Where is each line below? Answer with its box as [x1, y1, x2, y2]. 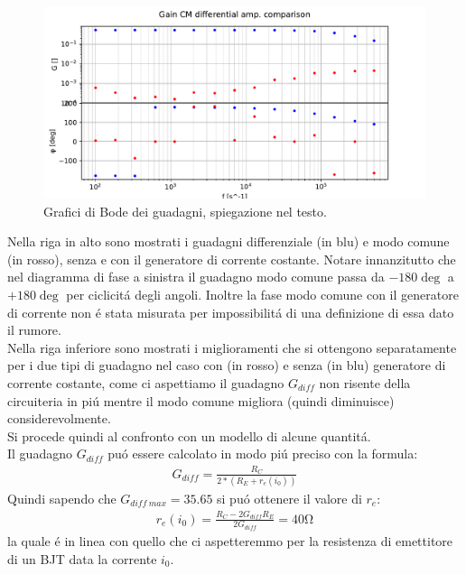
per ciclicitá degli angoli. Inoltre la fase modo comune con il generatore [66, 284, 459, 303]
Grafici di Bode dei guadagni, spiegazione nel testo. [43, 201, 327, 220]
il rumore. [7, 320, 61, 339]
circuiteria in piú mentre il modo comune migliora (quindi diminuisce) [7, 391, 395, 410]
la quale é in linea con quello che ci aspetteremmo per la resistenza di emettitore [7, 532, 453, 551]
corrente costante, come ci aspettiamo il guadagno [7, 373, 284, 392]
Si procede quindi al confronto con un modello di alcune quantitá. [7, 426, 371, 445]
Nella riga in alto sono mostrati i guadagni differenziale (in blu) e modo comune [7, 232, 450, 251]
